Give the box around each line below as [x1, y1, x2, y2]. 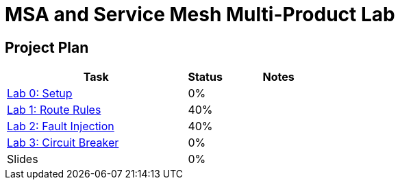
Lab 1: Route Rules [7, 103, 101, 117]
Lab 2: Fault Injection [7, 119, 114, 134]
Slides [7, 152, 38, 166]
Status [188, 70, 223, 84]
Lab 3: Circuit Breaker [7, 136, 119, 150]
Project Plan [5, 38, 89, 56]
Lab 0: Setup [7, 86, 73, 101]
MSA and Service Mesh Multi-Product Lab [5, 3, 395, 26]
